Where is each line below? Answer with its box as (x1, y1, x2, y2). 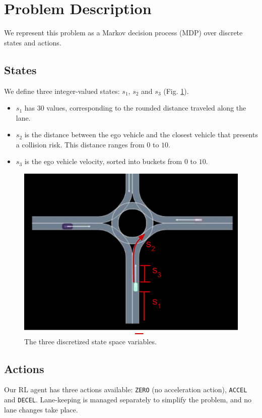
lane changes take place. (4, 404, 78, 414)
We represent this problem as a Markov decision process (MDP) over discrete (4, 27, 243, 38)
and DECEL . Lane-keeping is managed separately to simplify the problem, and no (4, 394, 251, 405)
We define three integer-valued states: (4, 85, 120, 96)
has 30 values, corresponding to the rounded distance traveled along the (24, 102, 246, 113)
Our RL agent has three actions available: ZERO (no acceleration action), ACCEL (4, 384, 247, 395)
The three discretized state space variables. (24, 336, 157, 346)
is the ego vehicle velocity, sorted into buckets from (24, 156, 182, 167)
